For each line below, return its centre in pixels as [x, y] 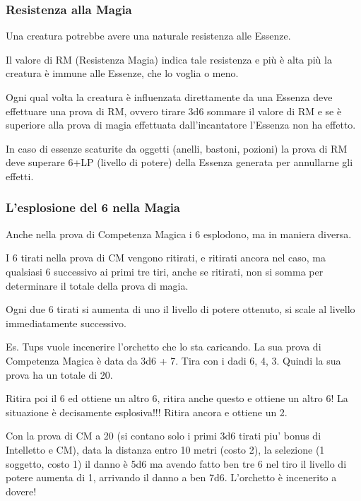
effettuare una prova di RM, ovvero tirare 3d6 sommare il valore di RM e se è [174, 111]
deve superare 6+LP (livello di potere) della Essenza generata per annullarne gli [179, 162]
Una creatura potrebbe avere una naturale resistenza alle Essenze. [148, 36]
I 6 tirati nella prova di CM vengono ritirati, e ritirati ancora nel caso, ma [166, 258]
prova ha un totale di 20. [59, 374]
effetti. [20, 176]
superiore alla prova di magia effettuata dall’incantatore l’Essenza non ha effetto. [181, 125]
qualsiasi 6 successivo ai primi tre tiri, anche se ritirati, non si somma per [165, 271]
